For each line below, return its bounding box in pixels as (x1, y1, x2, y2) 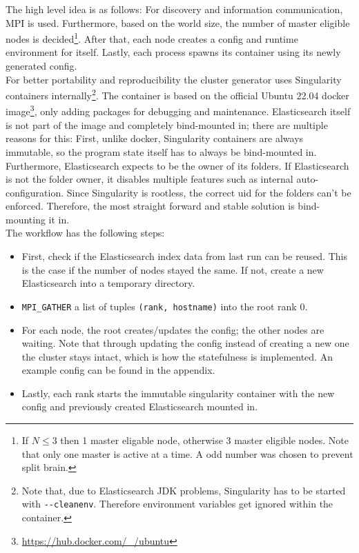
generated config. (6, 59, 77, 73)
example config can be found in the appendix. (21, 363, 215, 377)
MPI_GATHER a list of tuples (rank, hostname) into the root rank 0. (21, 299, 308, 313)
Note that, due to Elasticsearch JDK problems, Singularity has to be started (21, 483, 346, 497)
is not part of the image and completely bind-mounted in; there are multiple (6, 117, 328, 132)
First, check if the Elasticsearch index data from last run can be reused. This (21, 249, 347, 263)
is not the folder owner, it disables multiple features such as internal (6, 172, 293, 186)
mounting (6, 212, 46, 226)
